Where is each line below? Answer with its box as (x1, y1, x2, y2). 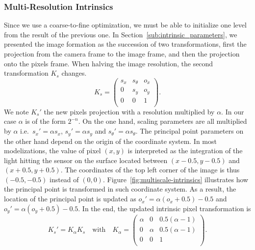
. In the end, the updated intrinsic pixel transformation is (78, 203, 251, 213)
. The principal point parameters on (135, 126, 244, 136)
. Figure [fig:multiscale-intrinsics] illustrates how (102, 174, 249, 184)
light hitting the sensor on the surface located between (4, 155, 168, 165)
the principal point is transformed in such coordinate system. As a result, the (4, 184, 236, 194)
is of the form (25, 116, 66, 126)
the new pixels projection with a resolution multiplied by (44, 106, 215, 116)
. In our (221, 106, 244, 116)
